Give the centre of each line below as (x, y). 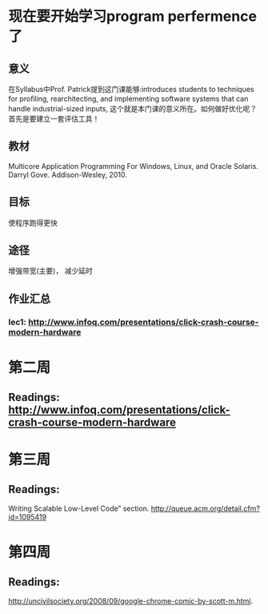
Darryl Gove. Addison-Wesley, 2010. (68, 175)
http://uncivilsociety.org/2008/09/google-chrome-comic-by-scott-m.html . (131, 601)
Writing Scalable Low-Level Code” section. (79, 508)
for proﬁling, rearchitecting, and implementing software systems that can (128, 98)
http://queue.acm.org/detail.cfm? (205, 508)
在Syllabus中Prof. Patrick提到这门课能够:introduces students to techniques (131, 89)
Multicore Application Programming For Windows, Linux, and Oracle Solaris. (133, 166)
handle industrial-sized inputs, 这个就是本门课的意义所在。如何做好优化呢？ (133, 108)
